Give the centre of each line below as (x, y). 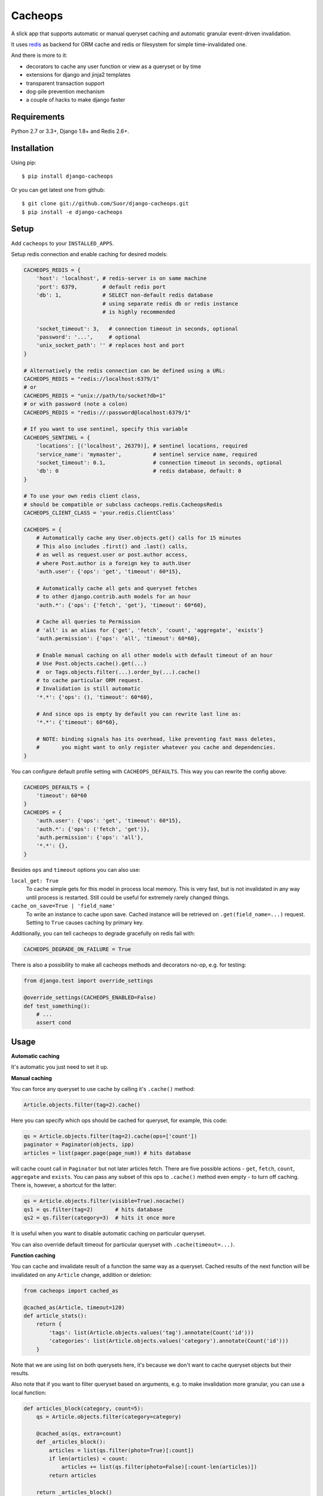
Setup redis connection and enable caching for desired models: (89, 254)
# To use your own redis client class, (82, 496)
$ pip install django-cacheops (68, 176)
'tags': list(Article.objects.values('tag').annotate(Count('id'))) (151, 1332)
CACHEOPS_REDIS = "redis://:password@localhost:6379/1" (107, 412)
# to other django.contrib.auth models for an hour (114, 597)
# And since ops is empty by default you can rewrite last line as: (139, 714)
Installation (32, 148)
